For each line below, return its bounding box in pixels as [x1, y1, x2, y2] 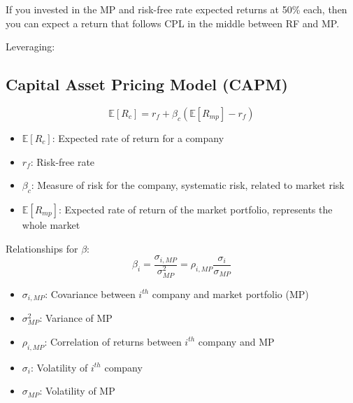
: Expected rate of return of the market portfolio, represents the [58, 201, 333, 216]
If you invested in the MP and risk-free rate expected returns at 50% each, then [6, 2, 347, 16]
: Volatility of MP [39, 383, 115, 398]
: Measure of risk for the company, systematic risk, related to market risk [31, 178, 345, 192]
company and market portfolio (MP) [152, 286, 309, 301]
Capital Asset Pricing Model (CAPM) [6, 73, 288, 95]
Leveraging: [6, 39, 55, 54]
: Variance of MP [39, 311, 113, 325]
